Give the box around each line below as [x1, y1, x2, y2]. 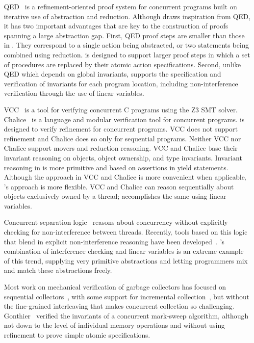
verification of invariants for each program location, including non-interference [4, 78, 238, 88]
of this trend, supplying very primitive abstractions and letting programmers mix [4, 255, 248, 265]
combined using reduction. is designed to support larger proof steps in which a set [4, 49, 251, 59]
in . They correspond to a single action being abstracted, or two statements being [4, 40, 249, 50]
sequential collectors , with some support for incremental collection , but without [4, 291, 250, 301]
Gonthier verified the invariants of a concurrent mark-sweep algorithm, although [4, 310, 249, 320]
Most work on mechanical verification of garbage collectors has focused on [4, 282, 226, 292]
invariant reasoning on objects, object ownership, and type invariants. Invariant [4, 152, 242, 162]
